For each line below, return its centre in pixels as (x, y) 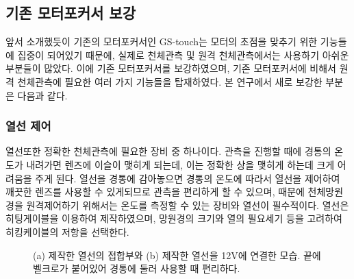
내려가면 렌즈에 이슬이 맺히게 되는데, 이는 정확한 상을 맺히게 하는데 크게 (180, 164)
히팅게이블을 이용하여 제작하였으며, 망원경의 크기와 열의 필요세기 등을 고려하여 (174, 218)
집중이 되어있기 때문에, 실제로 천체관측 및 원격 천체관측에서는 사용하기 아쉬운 (183, 54)
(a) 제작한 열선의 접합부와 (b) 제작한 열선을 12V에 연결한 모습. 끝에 (177, 255)
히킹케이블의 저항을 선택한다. (67, 231)
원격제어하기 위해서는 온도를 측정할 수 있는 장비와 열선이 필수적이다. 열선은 (188, 205)
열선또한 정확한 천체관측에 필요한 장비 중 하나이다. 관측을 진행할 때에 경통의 (168, 151)
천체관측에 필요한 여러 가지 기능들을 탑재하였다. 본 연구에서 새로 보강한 (170, 81)
